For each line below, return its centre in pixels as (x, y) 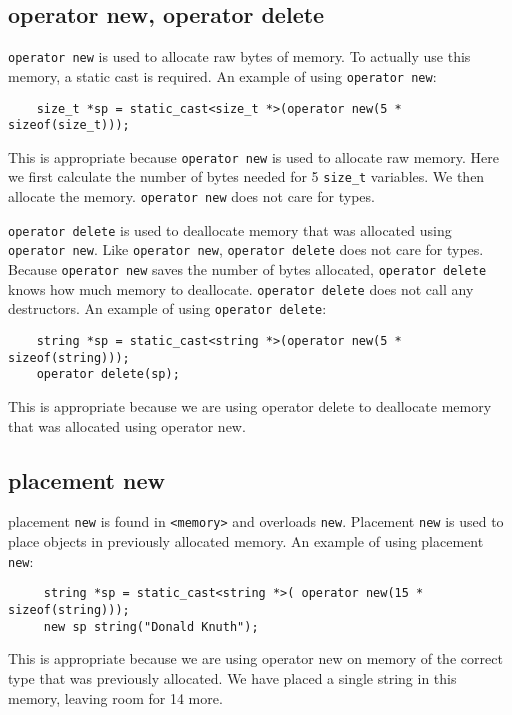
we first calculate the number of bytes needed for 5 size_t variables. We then (246, 176)
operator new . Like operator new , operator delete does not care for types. (246, 249)
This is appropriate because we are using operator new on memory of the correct (255, 658)
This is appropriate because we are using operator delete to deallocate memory (250, 406)
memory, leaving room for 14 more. (115, 697)
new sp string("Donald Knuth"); (151, 626)
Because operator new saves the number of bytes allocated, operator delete (247, 269)
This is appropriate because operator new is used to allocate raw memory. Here (253, 156)
